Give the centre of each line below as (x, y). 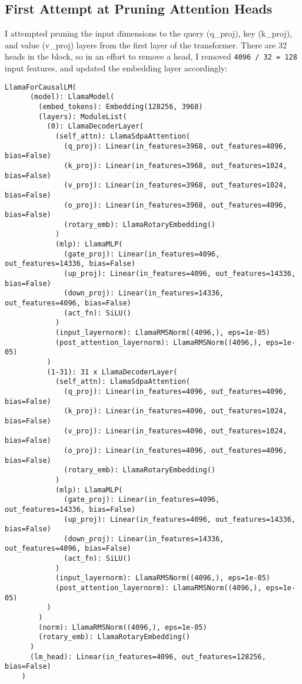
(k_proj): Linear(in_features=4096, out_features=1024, (175, 411)
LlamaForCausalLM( (41, 87)
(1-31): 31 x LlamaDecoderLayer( (112, 372)
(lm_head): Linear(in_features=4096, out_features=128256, (148, 657)
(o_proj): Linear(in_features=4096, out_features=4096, (175, 450)
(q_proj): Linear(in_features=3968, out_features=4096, (175, 146)
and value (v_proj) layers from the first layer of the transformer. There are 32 (146, 45)
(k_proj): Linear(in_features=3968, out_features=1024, (175, 165)
